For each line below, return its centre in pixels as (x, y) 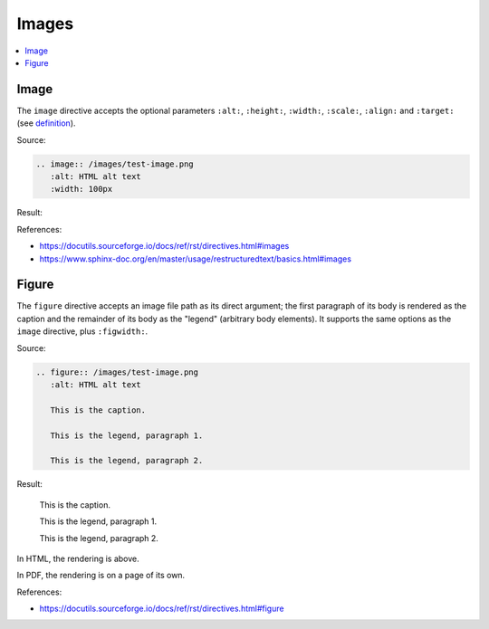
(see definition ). (46, 123)
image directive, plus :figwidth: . (82, 331)
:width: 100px (81, 189)
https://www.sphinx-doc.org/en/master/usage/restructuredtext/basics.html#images (196, 259)
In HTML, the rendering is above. (78, 558)
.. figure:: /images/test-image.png (117, 372)
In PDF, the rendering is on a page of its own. (101, 576)
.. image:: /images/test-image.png (115, 164)
